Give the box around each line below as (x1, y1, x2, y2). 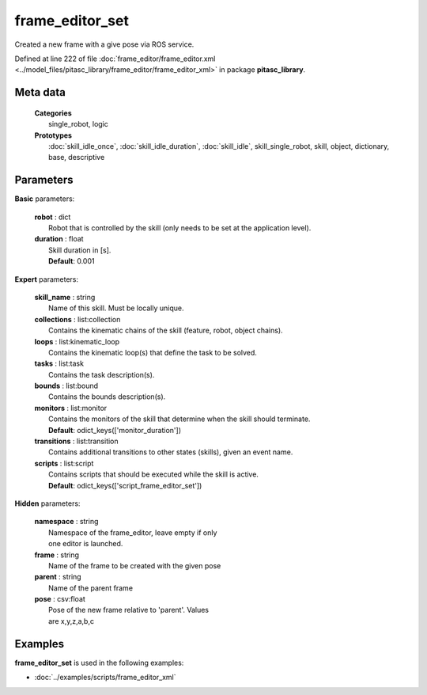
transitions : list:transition (34, 436, 119, 446)
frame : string (34, 550, 79, 560)
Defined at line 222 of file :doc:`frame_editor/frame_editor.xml (14, 54, 216, 63)
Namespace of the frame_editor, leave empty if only (48, 527, 217, 537)
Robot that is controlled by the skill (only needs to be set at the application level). (48, 222, 312, 233)
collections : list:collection (34, 314, 121, 324)
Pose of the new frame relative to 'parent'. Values (48, 606, 210, 615)
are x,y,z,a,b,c (48, 616, 95, 625)
